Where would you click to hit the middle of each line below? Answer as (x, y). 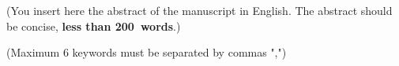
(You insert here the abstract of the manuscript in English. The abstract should (199, 10)
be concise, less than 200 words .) (94, 26)
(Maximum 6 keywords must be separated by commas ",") (147, 52)
